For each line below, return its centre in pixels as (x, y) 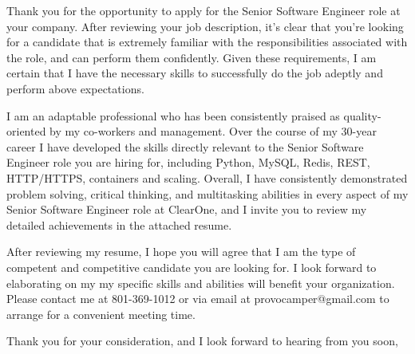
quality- (362, 115)
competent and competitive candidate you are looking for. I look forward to (192, 267)
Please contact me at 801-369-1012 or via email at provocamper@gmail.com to (198, 299)
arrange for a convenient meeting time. (101, 314)
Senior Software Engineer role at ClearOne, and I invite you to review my (187, 209)
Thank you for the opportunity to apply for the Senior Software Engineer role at (204, 10)
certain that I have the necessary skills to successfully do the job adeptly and (195, 73)
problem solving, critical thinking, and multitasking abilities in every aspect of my (207, 193)
